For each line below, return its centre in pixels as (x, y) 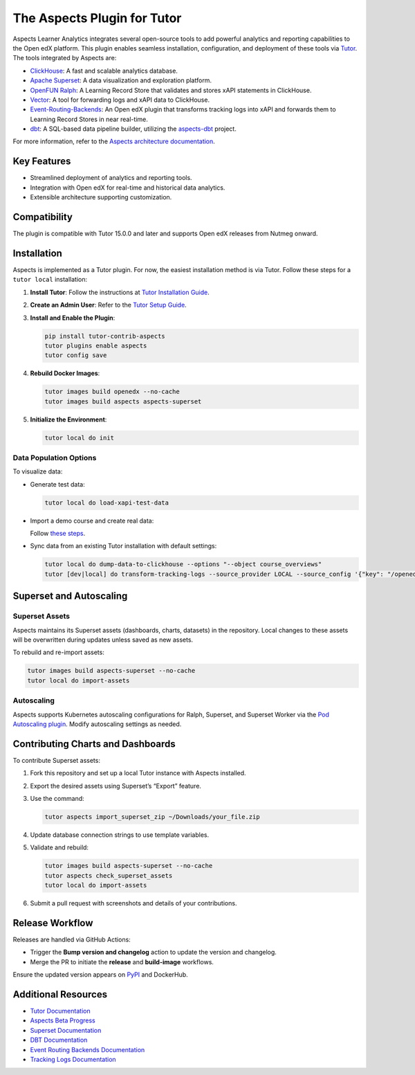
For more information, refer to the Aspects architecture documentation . (114, 141)
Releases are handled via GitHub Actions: (72, 939)
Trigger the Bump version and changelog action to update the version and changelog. (153, 952)
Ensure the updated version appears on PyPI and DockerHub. (100, 975)
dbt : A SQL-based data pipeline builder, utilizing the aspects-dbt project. (133, 129)
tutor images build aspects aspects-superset (123, 401)
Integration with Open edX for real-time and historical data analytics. (128, 188)
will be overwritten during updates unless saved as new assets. (103, 640)
